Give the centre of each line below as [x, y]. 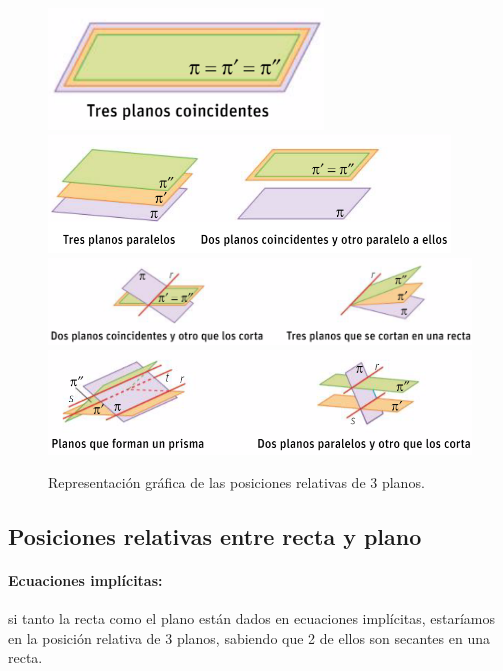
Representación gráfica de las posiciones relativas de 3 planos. [236, 482]
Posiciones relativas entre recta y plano [215, 536]
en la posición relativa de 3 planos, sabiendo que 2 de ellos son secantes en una [249, 637]
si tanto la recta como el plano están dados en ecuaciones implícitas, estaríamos [252, 618]
